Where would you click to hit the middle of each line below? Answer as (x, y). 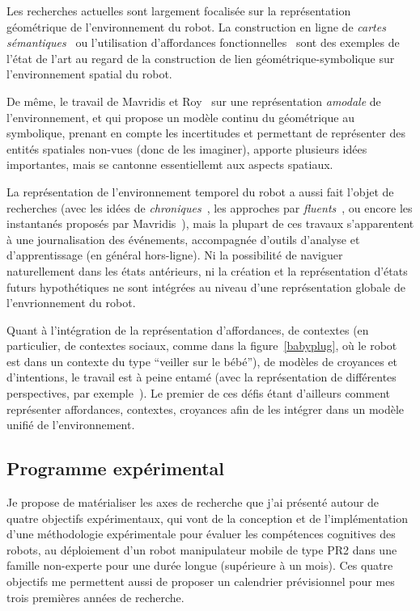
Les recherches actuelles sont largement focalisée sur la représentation (179, 11)
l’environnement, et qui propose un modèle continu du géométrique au (180, 117)
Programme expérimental (116, 468)
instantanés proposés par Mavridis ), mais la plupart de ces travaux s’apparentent (210, 223)
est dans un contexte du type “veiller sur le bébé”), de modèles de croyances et (202, 361)
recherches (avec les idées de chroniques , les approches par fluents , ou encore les (210, 207)
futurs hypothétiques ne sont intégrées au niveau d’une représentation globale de (206, 287)
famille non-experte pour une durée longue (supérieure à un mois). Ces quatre (200, 565)
